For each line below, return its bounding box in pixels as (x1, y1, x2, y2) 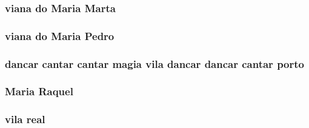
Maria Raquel (5, 84, 73, 99)
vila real (5, 112, 45, 127)
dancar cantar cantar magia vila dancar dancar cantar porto (5, 56, 304, 71)
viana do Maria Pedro (5, 28, 115, 43)
